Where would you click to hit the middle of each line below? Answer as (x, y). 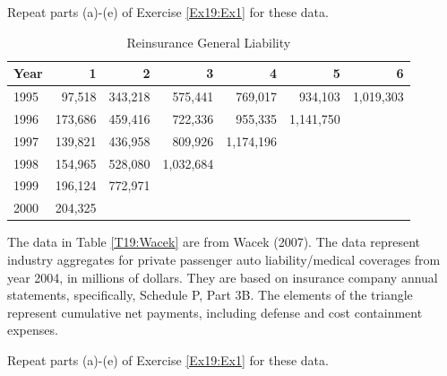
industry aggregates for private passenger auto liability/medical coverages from (224, 259)
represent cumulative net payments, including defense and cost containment (215, 312)
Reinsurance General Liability (209, 42)
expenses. (33, 330)
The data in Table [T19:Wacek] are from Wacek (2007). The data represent (214, 242)
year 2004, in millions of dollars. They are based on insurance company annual (223, 277)
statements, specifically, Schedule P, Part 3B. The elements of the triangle (210, 295)
